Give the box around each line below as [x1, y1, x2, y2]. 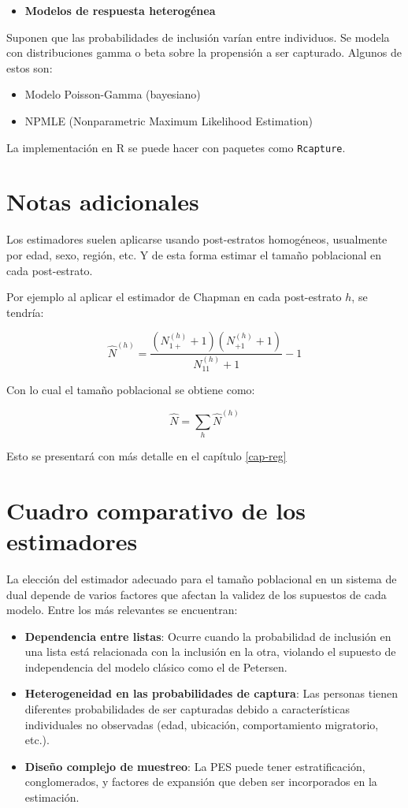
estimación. [24, 789, 80, 806]
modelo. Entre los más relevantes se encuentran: [6, 601, 238, 618]
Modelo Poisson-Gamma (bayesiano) [24, 86, 201, 102]
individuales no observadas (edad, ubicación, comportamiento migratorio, [24, 716, 379, 732]
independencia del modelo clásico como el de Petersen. [24, 658, 287, 675]
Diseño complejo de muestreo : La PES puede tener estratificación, [24, 758, 365, 774]
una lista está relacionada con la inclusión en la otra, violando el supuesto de [24, 643, 396, 660]
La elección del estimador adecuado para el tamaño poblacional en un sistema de [6, 570, 397, 586]
